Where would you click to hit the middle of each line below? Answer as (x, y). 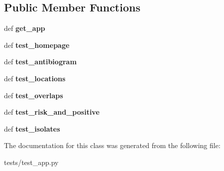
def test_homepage (37, 45)
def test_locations (35, 78)
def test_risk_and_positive (52, 112)
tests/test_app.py (31, 162)
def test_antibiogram (40, 62)
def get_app (25, 28)
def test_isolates (32, 128)
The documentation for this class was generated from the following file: (112, 145)
